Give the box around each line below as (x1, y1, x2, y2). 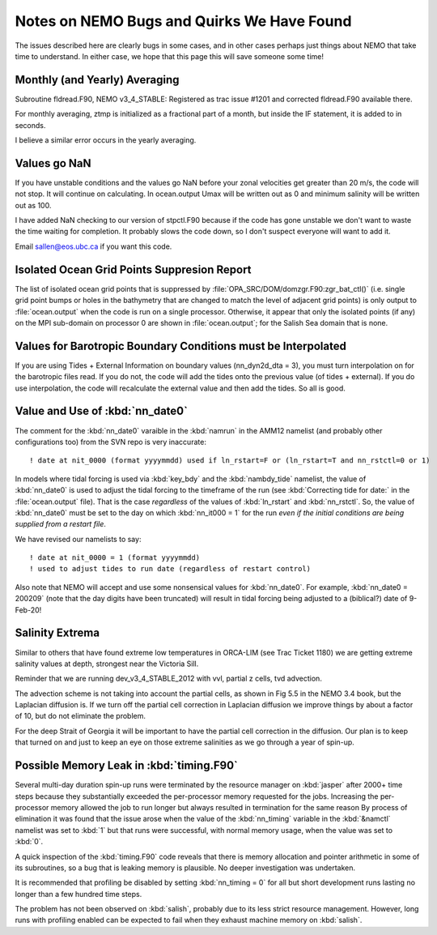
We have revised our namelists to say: (15, 534, 142, 544)
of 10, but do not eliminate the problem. (15, 711, 146, 721)
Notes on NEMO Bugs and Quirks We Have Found (15, 12, 352, 30)
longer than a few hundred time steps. (15, 889, 142, 899)
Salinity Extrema (15, 626, 100, 640)
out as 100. (15, 200, 52, 210)
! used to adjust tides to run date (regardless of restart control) (29, 564, 312, 574)
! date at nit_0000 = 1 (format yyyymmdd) (29, 553, 201, 562)
